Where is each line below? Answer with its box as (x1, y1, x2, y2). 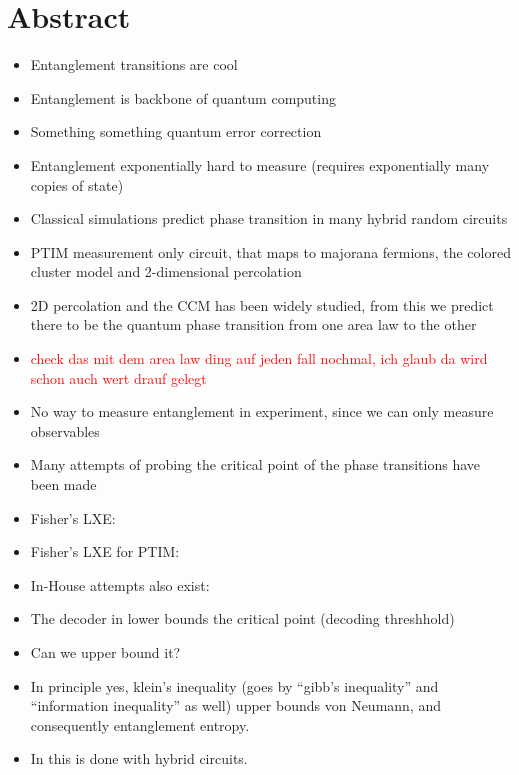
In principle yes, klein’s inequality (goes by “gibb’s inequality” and (30, 675, 439, 696)
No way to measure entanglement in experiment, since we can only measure (30, 401, 494, 422)
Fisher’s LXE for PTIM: (30, 541, 180, 562)
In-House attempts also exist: (30, 574, 210, 595)
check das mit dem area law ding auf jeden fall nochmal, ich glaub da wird (30, 348, 488, 369)
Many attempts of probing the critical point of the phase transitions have (30, 454, 481, 475)
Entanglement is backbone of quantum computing (30, 87, 336, 108)
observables (30, 420, 100, 441)
